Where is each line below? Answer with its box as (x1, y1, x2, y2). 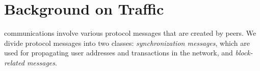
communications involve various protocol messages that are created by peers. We (4, 28, 256, 38)
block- (235, 47, 253, 58)
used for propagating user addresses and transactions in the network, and (4, 47, 233, 58)
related (4, 57, 24, 67)
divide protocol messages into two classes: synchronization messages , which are (4, 37, 250, 48)
